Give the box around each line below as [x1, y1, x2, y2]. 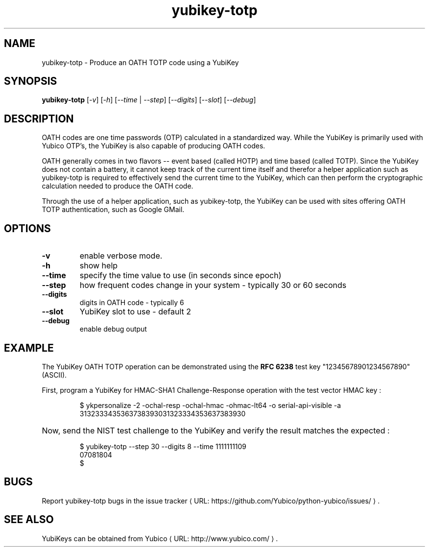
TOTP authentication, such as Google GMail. [42, 205, 185, 214]
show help [79, 261, 118, 271]
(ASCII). [42, 370, 67, 379]
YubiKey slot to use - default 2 [79, 307, 191, 317]
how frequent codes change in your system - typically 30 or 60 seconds [79, 280, 347, 290]
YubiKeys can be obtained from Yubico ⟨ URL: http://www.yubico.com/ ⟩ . [42, 534, 278, 543]
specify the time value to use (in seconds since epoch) [79, 270, 282, 281]
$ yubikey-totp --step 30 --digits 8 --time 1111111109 [79, 442, 247, 451]
